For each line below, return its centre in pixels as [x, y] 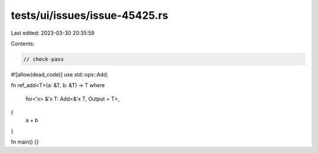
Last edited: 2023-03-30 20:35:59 [53, 33]
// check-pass [44, 59]
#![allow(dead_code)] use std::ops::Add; [59, 74]
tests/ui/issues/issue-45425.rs [90, 15]
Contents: [23, 44]
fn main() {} [25, 142]
